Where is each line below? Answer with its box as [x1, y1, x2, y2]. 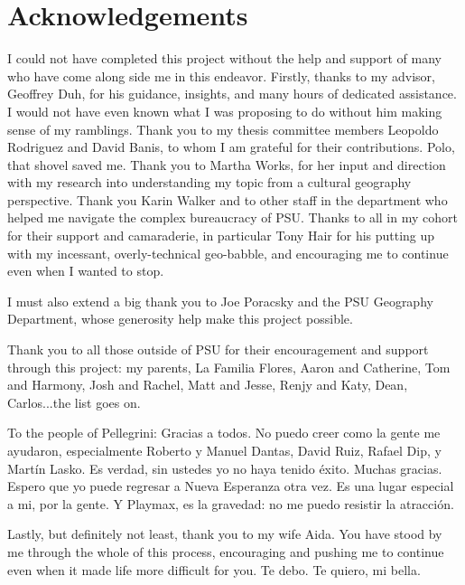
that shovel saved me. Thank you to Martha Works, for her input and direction [7, 155, 446, 174]
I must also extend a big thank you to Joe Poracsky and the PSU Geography [7, 291, 433, 310]
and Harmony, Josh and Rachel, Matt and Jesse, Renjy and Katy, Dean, [7, 375, 408, 394]
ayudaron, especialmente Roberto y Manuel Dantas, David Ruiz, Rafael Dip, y [7, 441, 442, 459]
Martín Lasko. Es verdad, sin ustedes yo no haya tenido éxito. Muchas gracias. [7, 458, 442, 477]
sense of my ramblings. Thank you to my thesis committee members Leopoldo [7, 119, 439, 138]
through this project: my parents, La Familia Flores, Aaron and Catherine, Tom [7, 357, 451, 376]
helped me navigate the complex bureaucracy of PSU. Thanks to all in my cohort [7, 208, 458, 227]
